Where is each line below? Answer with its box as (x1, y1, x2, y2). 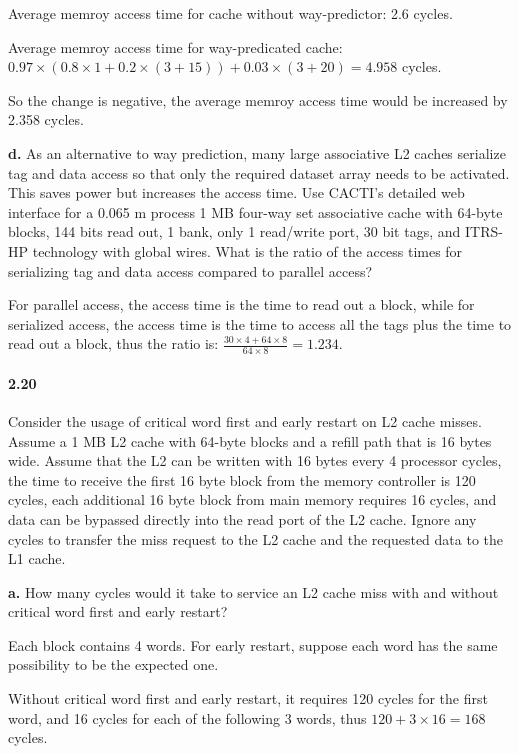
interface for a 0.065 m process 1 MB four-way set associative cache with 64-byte (8, 201, 503, 222)
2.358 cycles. (8, 109, 84, 130)
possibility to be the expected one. (8, 654, 219, 675)
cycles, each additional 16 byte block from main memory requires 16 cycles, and (8, 489, 497, 510)
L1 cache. (8, 548, 66, 569)
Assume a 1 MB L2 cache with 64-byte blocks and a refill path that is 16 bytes (8, 430, 492, 451)
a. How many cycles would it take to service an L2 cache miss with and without (8, 581, 499, 602)
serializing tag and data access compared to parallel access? (8, 260, 373, 281)
